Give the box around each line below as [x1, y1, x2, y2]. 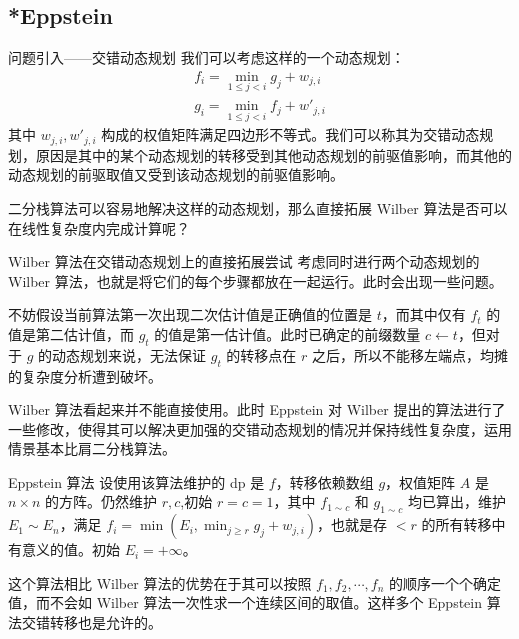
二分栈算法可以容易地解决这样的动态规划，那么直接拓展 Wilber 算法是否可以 [8, 197, 508, 218]
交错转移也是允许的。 [21, 612, 162, 633]
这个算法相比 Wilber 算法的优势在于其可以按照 [8, 572, 312, 593]
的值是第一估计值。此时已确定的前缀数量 [154, 323, 421, 344]
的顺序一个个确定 [388, 572, 501, 593]
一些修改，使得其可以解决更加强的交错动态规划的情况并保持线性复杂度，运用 [8, 418, 512, 439]
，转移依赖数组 [275, 471, 374, 492]
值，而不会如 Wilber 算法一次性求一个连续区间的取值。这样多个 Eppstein [8, 592, 482, 613]
